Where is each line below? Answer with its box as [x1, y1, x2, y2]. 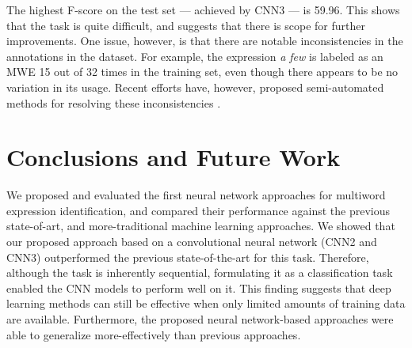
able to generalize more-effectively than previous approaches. [6, 326, 301, 342]
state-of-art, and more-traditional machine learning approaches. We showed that [6, 217, 395, 234]
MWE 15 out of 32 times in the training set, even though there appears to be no [6, 63, 399, 80]
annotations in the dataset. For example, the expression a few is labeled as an [6, 47, 383, 64]
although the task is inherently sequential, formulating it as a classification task [6, 264, 393, 281]
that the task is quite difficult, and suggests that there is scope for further [6, 17, 365, 33]
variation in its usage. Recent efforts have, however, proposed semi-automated [6, 78, 384, 95]
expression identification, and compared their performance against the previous [6, 202, 390, 218]
